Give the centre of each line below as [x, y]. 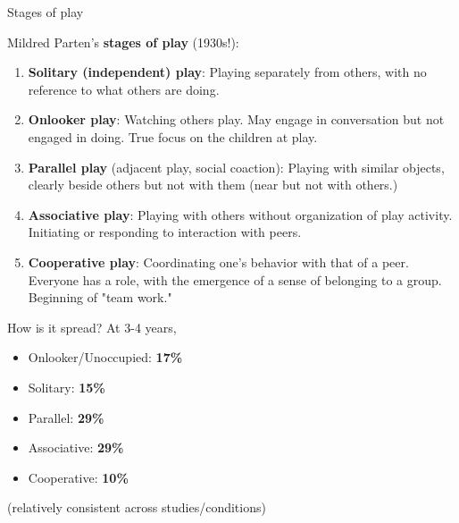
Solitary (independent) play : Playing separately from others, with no [227, 72]
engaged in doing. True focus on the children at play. [173, 136]
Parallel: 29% [66, 417]
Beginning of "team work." [100, 297]
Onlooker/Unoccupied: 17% [105, 357]
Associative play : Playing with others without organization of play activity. [240, 214]
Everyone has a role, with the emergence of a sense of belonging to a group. [235, 279]
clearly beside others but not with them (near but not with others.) [213, 185]
